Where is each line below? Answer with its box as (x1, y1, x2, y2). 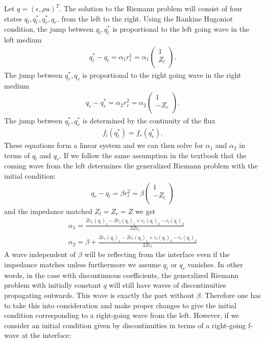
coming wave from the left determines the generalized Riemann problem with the (4, 160, 258, 171)
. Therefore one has (200, 289, 261, 300)
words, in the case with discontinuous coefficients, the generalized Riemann (4, 269, 239, 280)
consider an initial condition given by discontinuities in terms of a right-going (4, 319, 246, 330)
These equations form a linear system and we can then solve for (4, 140, 203, 151)
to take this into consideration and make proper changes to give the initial (4, 300, 236, 310)
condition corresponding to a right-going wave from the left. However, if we (4, 310, 239, 320)
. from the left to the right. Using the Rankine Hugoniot (57, 13, 233, 24)
